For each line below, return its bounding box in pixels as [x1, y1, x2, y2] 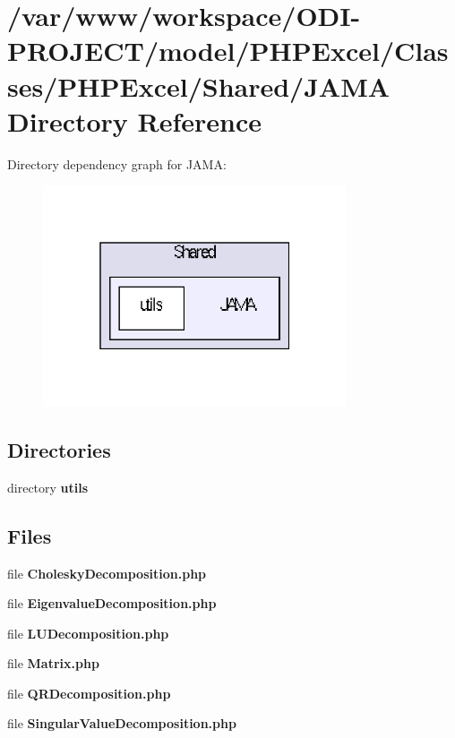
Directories [7, 435, 111, 463]
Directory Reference [7, 102, 262, 139]
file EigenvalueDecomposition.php [7, 594, 217, 613]
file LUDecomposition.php [7, 623, 169, 642]
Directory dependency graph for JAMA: [7, 154, 227, 173]
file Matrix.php [7, 654, 99, 673]
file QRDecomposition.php [7, 683, 171, 702]
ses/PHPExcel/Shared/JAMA [7, 67, 391, 104]
